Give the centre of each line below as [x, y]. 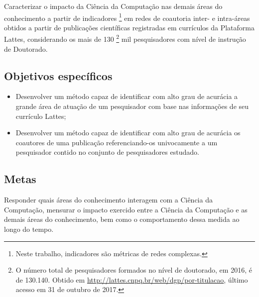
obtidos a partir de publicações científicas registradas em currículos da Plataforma [129, 27]
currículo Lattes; [41, 116]
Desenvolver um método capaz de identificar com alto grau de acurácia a [127, 96]
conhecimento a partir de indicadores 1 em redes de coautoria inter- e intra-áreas [127, 17]
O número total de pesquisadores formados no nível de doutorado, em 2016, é [134, 270]
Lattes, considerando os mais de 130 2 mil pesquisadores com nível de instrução [125, 38]
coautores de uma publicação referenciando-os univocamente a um [117, 142]
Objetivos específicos [58, 75]
